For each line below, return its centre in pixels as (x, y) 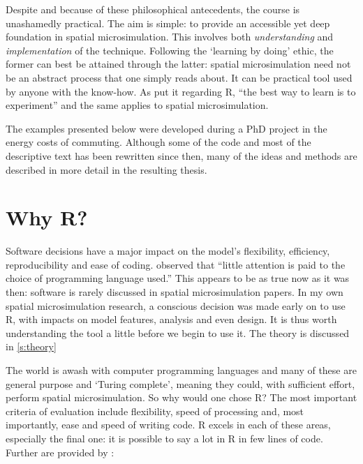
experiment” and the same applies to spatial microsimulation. (137, 105)
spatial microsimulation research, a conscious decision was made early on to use (176, 305)
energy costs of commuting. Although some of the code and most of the (158, 142)
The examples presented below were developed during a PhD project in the (166, 128)
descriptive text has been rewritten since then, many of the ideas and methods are (181, 155)
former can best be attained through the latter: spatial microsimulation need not (178, 64)
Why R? (47, 217)
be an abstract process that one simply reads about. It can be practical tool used (179, 77)
